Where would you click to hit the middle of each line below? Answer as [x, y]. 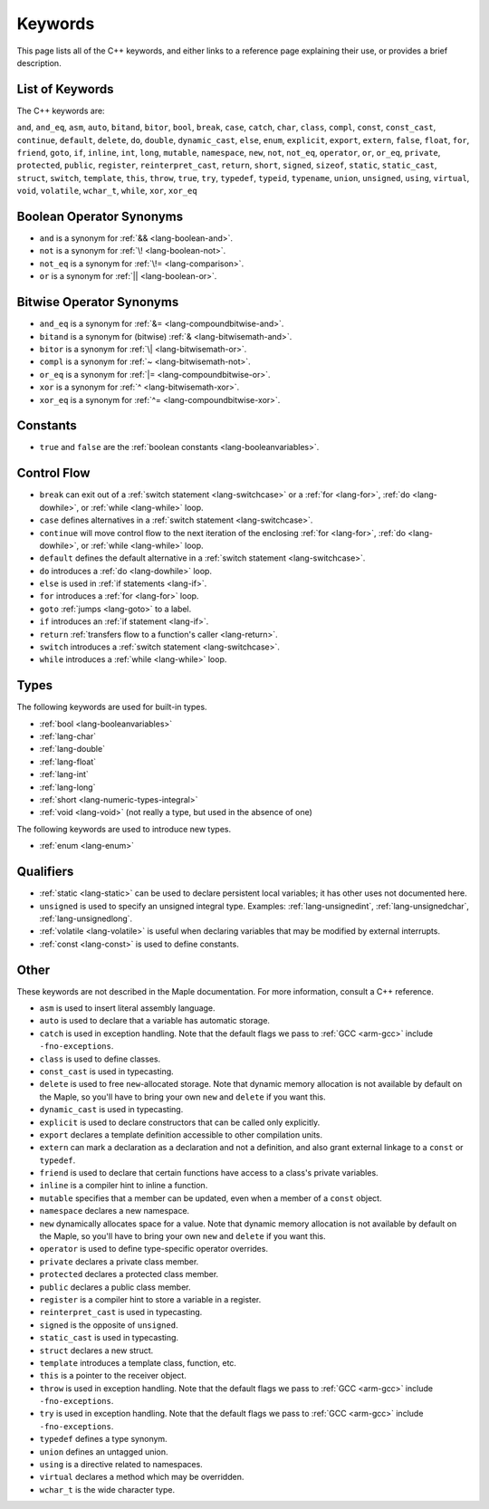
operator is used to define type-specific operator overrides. [154, 1249]
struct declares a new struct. [96, 1350]
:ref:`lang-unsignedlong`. [86, 918]
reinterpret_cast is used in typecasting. [121, 1312]
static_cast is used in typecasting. [109, 1338]
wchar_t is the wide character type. [107, 1489]
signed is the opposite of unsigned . [109, 1325]
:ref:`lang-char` [68, 736]
